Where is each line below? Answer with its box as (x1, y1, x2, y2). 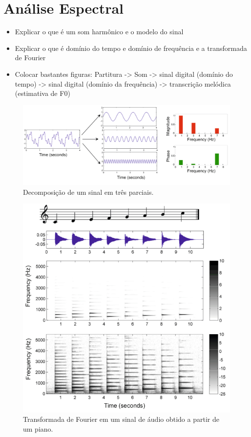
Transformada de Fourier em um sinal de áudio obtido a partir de (23, 414, 219, 424)
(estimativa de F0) (15, 88, 70, 98)
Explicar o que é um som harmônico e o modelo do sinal (15, 26, 184, 37)
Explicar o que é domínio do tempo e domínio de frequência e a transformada (15, 43, 247, 53)
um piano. (23, 423, 53, 434)
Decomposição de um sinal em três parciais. (23, 186, 154, 197)
